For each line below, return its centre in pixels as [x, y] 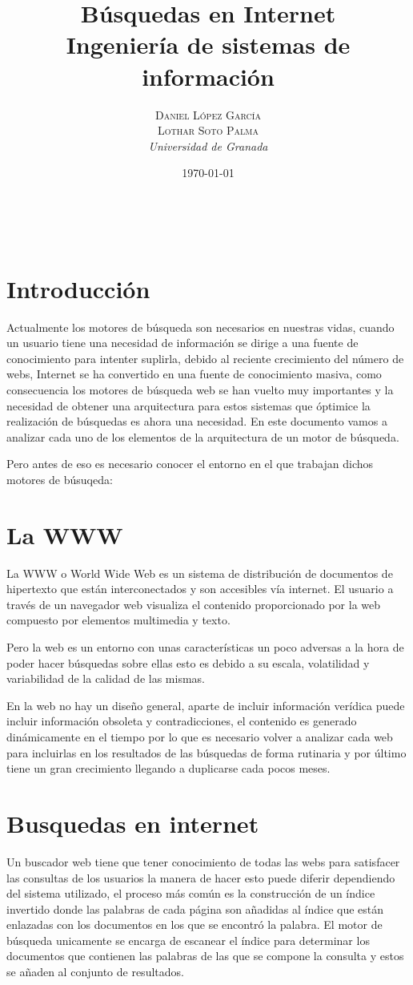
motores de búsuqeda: [60, 479]
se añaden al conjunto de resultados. [95, 972]
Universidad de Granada [208, 145]
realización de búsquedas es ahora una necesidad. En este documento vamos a [197, 421]
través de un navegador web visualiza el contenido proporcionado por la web [194, 604]
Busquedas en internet [133, 823]
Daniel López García [208, 114]
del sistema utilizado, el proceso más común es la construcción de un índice [191, 893]
